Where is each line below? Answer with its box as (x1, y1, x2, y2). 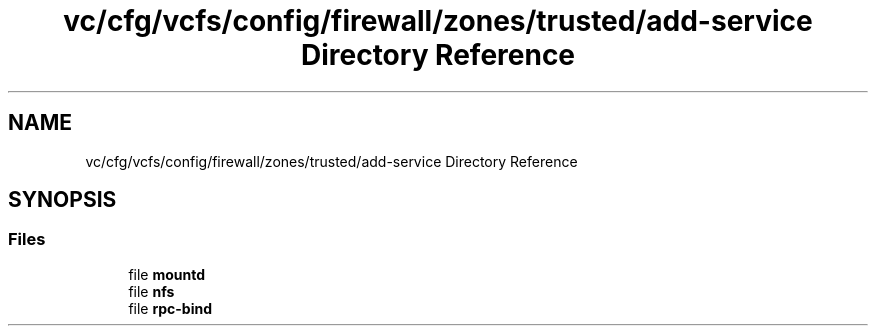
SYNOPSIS (8, 187, 117, 213)
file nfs (128, 282, 175, 300)
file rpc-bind (128, 299, 213, 317)
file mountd (128, 265, 206, 283)
